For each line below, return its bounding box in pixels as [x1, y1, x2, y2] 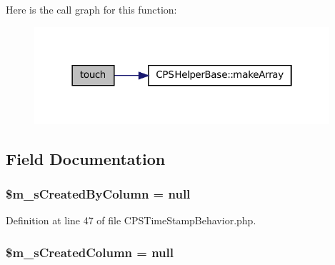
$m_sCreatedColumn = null [6, 243, 174, 261]
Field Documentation [6, 147, 166, 169]
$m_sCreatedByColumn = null [6, 185, 191, 203]
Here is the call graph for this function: [6, 2, 177, 16]
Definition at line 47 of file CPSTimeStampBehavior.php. [6, 213, 256, 228]
